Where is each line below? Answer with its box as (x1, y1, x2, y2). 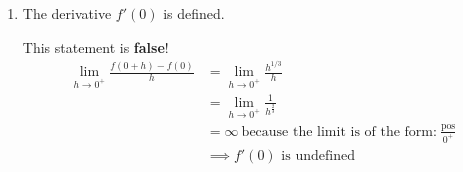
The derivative (22, 3, 112, 23)
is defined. (163, 3, 225, 23)
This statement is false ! (22, 36, 169, 57)
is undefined (281, 148, 355, 163)
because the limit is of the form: (241, 124, 437, 139)
